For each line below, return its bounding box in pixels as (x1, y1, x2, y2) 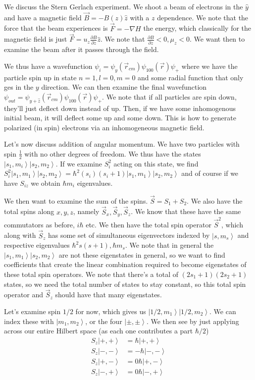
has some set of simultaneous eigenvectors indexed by (48, 230, 210, 240)
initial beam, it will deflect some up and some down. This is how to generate (4, 112, 236, 123)
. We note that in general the (125, 240, 214, 250)
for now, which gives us (75, 306, 146, 316)
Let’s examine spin (4, 306, 61, 316)
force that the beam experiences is (4, 23, 108, 33)
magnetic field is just (4, 34, 67, 44)
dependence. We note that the (157, 12, 249, 22)
